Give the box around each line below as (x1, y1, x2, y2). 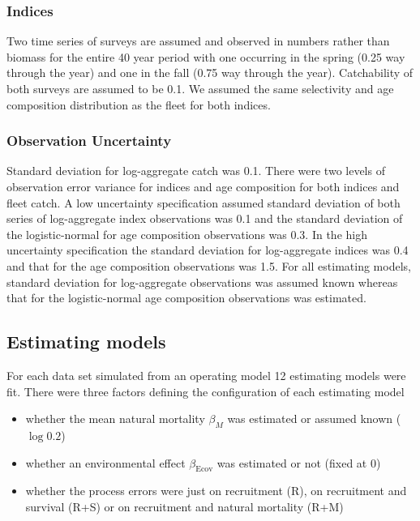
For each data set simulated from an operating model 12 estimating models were (6, 366, 406, 383)
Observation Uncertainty (6, 130, 172, 151)
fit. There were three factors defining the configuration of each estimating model (6, 382, 405, 399)
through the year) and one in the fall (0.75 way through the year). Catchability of (6, 64, 414, 81)
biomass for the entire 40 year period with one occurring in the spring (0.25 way (6, 48, 405, 65)
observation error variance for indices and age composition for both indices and (6, 178, 400, 194)
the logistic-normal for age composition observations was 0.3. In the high (6, 225, 367, 242)
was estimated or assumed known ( (227, 410, 401, 427)
